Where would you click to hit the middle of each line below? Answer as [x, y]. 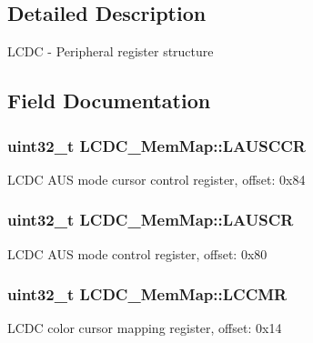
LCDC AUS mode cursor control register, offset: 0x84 [156, 179]
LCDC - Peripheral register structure [111, 51]
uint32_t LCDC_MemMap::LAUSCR [151, 220]
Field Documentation [109, 101]
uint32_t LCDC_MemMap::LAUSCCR [156, 145]
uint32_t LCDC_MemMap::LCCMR [147, 294]
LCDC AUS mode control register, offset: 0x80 [137, 253]
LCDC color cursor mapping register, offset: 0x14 [145, 328]
